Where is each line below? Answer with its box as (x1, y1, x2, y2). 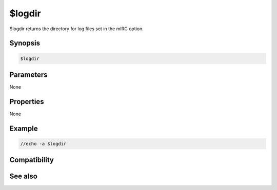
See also (9, 172, 38, 181)
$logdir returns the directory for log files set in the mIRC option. (9, 26, 144, 32)
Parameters (9, 70, 48, 79)
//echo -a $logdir (20, 141, 67, 146)
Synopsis (9, 39, 41, 48)
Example (9, 124, 38, 133)
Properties (9, 97, 44, 106)
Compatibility (9, 156, 54, 164)
